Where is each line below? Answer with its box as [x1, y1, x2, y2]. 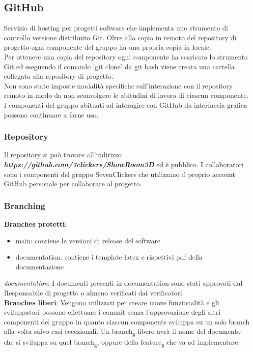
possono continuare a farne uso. [4, 109, 99, 119]
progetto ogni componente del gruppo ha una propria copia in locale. [4, 42, 211, 52]
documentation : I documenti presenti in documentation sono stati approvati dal [4, 278, 243, 288]
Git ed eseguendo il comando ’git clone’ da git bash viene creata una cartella [4, 61, 235, 71]
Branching [4, 199, 46, 211]
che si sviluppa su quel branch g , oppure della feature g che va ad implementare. [4, 337, 240, 349]
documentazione [15, 261, 64, 271]
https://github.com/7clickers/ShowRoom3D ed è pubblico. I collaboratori [4, 159, 244, 169]
